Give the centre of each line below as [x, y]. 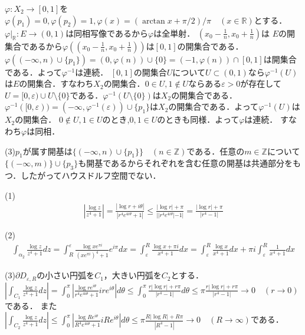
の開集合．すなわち [56, 83]
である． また [31, 305]
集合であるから [34, 46]
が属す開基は [47, 151]
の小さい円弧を [66, 275]
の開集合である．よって [214, 106]
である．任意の [216, 151]
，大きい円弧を [132, 275]
